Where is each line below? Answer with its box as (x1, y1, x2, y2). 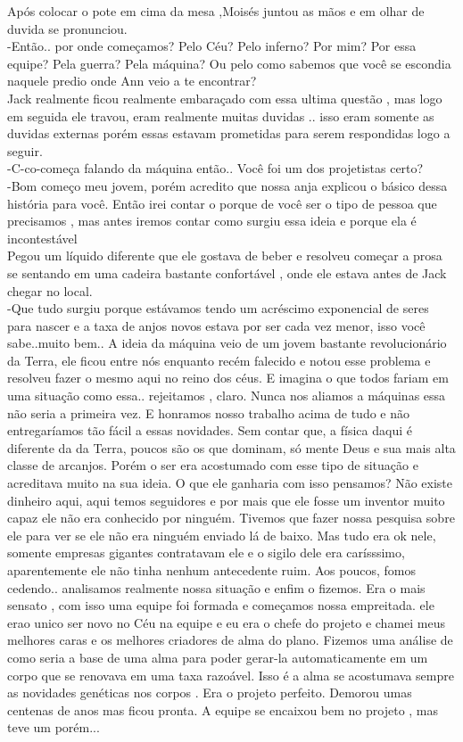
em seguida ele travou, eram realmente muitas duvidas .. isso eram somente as (7, 106, 434, 125)
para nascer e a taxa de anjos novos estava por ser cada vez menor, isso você (7, 316, 426, 334)
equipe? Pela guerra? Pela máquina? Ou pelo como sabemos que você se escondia (7, 54, 451, 72)
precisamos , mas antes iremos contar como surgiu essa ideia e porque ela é (7, 211, 417, 230)
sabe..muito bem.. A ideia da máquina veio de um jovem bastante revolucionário (7, 334, 447, 352)
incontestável (7, 228, 78, 247)
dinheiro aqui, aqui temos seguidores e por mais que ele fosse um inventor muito (7, 491, 445, 509)
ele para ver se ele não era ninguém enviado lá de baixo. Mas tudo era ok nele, (7, 525, 436, 544)
